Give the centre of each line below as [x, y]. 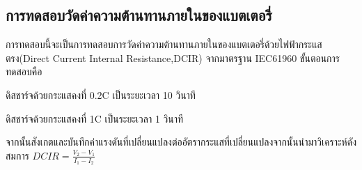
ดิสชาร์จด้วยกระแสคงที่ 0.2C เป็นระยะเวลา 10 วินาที [101, 94]
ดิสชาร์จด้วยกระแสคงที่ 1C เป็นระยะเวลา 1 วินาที [95, 118]
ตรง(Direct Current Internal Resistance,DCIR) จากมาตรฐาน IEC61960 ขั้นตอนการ [173, 57]
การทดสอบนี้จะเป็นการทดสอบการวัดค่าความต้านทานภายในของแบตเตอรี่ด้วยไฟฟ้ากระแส [164, 44]
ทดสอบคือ [24, 71]
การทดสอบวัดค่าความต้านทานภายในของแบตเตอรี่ [139, 15]
